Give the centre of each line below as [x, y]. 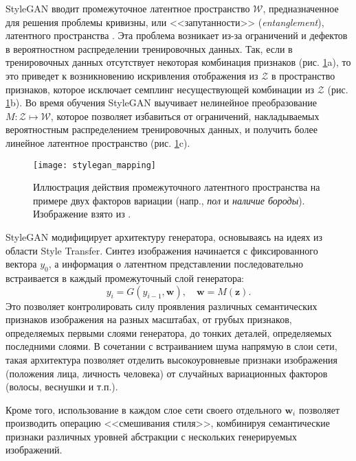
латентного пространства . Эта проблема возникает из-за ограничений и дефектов [177, 35]
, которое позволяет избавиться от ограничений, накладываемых [185, 116]
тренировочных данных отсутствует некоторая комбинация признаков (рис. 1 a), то [178, 62]
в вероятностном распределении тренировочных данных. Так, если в [149, 48]
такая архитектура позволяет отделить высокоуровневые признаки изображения [171, 359]
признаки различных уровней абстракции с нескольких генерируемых [151, 436]
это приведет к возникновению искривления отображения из [132, 75]
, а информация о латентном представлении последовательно [176, 264]
